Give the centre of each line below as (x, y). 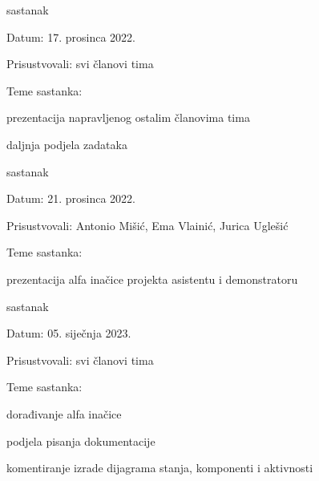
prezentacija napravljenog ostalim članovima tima (128, 117)
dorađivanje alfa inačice (64, 413)
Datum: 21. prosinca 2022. (71, 198)
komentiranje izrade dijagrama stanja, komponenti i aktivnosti (160, 468)
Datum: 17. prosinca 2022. (71, 36)
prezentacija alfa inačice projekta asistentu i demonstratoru (152, 279)
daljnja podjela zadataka (67, 144)
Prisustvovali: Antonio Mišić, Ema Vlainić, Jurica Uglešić (147, 225)
